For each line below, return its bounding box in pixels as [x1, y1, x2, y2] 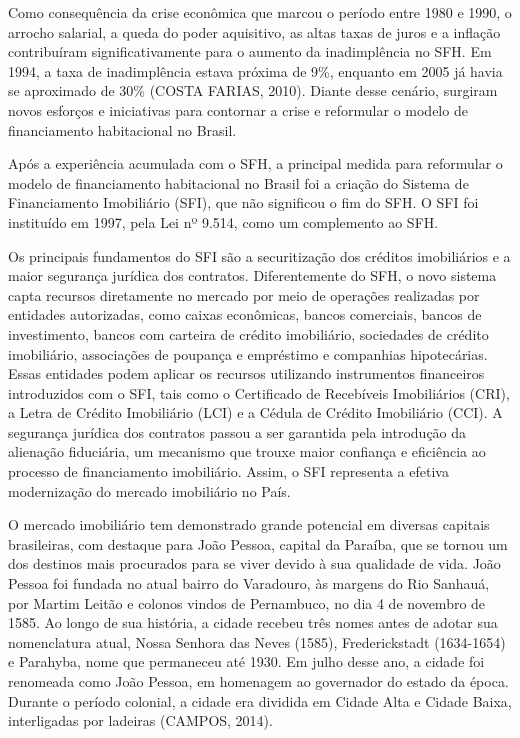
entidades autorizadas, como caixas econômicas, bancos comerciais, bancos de [8, 304, 482, 325]
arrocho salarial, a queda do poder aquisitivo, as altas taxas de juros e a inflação [8, 21, 501, 42]
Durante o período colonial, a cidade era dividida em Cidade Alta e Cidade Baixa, [8, 690, 512, 711]
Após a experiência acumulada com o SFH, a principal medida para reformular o [8, 153, 503, 174]
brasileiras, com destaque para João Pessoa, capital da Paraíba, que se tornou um [8, 533, 508, 554]
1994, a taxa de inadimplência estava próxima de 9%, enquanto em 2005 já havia [8, 60, 503, 81]
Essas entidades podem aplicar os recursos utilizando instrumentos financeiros [8, 363, 485, 384]
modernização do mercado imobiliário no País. [8, 480, 291, 501]
